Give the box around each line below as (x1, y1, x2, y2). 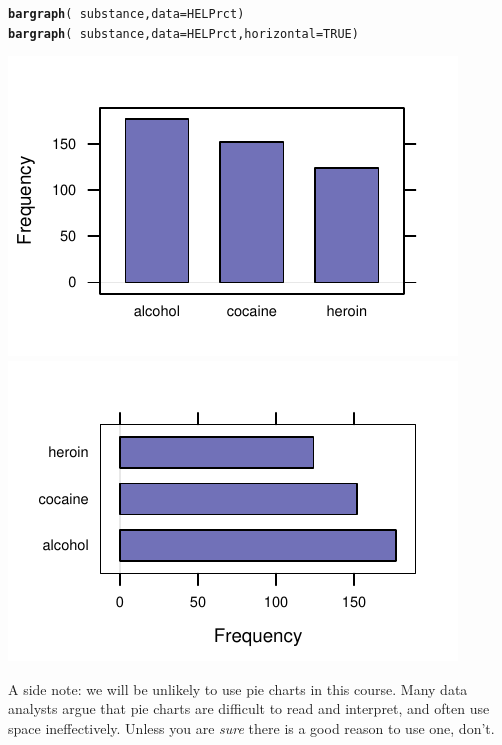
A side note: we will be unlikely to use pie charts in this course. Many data (8, 678, 468, 699)
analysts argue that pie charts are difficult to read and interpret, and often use (8, 698, 490, 719)
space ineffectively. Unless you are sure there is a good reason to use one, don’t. (8, 717, 495, 738)
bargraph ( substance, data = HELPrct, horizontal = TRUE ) (8, 26, 359, 41)
